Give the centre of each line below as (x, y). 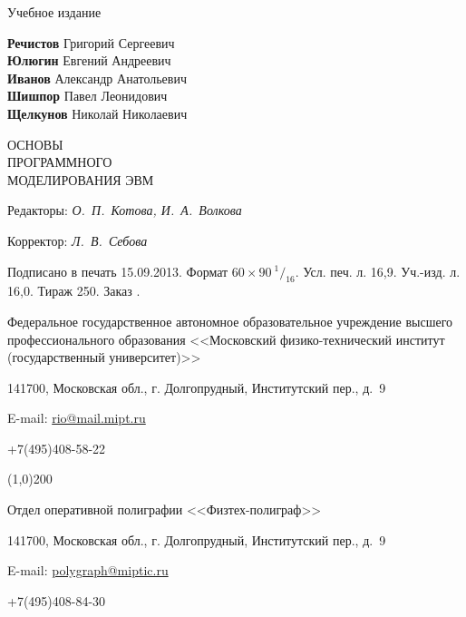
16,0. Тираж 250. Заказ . (74, 291)
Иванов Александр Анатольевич (97, 78)
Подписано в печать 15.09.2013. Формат (118, 271)
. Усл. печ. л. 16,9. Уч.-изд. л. (378, 271)
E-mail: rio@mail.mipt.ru (77, 418)
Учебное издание (54, 12)
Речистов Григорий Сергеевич (91, 42)
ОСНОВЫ (35, 144)
